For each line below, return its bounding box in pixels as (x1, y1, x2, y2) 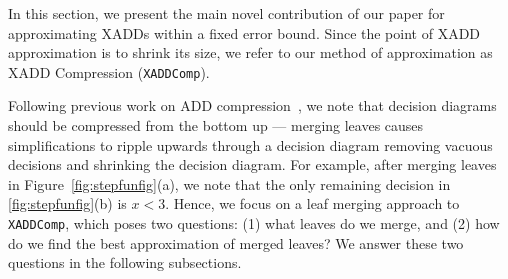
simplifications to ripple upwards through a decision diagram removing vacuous (8, 134, 493, 155)
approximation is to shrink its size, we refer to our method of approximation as (8, 42, 493, 63)
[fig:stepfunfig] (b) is (8, 193, 127, 214)
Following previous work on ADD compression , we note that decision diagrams (8, 95, 497, 116)
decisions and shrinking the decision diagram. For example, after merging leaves (8, 154, 497, 175)
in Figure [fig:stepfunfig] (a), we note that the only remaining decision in (8, 173, 451, 194)
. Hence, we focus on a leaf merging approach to (165, 193, 460, 214)
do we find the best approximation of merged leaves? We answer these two (8, 232, 464, 253)
